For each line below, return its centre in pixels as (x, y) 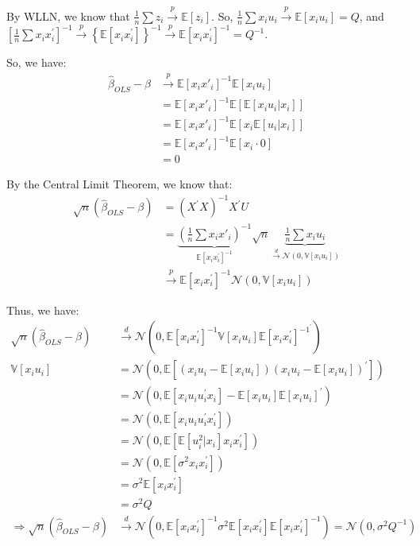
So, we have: (37, 62)
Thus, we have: (43, 310)
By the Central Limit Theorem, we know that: (119, 184)
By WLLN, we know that (68, 15)
